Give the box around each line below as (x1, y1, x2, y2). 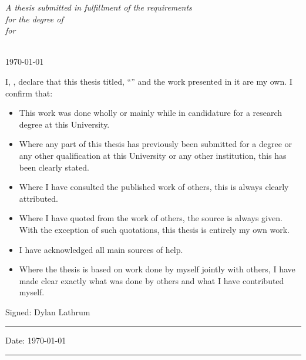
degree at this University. (19, 118, 110, 130)
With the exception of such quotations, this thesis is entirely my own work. (19, 223, 290, 235)
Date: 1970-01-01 (5, 334, 66, 346)
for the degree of (5, 12, 63, 25)
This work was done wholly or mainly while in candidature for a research (19, 106, 283, 119)
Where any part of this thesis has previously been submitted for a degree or (19, 138, 292, 150)
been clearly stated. (19, 161, 89, 173)
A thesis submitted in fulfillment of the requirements (5, 1, 192, 13)
